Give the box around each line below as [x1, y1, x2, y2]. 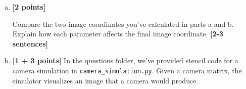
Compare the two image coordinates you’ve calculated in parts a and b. [12, 18, 234, 29]
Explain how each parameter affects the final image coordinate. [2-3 [12, 28, 223, 39]
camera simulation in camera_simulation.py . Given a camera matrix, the [12, 65, 242, 75]
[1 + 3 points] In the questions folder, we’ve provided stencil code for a [12, 55, 238, 66]
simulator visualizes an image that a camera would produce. [12, 75, 199, 85]
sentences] [12, 38, 48, 49]
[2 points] [12, 2, 46, 12]
